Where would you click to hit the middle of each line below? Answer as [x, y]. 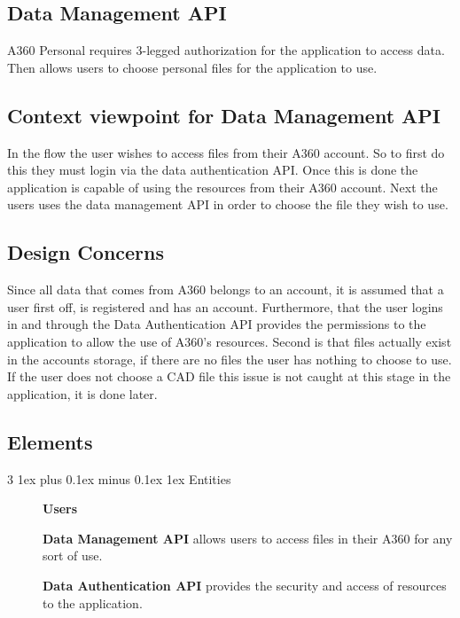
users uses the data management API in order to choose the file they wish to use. [228, 204]
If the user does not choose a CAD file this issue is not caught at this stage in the [229, 376]
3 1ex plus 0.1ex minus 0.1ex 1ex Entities [119, 478]
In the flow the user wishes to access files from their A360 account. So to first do [226, 152]
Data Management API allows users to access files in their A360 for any [248, 538]
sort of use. [73, 555]
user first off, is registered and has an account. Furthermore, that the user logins [225, 306]
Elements [50, 441]
